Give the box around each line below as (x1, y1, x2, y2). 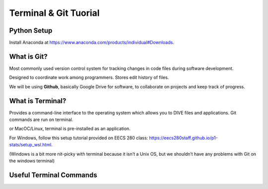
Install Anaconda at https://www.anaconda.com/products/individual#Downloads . (9, 40, 174, 46)
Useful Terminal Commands (9, 171, 98, 179)
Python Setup (9, 26, 53, 35)
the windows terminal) (9, 158, 55, 164)
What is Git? (9, 52, 48, 61)
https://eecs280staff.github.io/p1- (149, 134, 218, 141)
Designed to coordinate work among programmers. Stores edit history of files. (9, 74, 169, 80)
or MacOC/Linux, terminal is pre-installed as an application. (9, 126, 131, 131)
